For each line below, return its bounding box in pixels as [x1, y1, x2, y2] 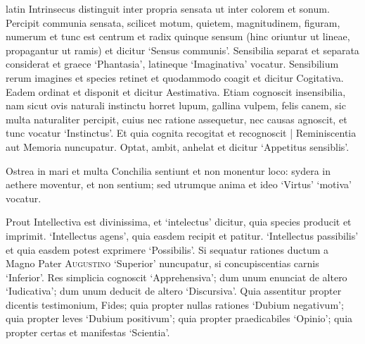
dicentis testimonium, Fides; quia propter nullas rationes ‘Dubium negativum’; [6, 297, 344, 312]
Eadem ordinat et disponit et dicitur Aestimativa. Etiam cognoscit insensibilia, [6, 84, 346, 99]
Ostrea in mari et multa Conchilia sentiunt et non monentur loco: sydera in [6, 163, 331, 178]
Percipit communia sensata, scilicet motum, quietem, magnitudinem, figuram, [6, 15, 340, 30]
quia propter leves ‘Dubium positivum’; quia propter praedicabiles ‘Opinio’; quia [6, 311, 353, 326]
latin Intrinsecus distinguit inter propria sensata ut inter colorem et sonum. [6, 1, 330, 16]
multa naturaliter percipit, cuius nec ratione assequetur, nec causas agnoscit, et [6, 111, 347, 126]
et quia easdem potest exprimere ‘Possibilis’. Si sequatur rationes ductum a [6, 242, 328, 257]
